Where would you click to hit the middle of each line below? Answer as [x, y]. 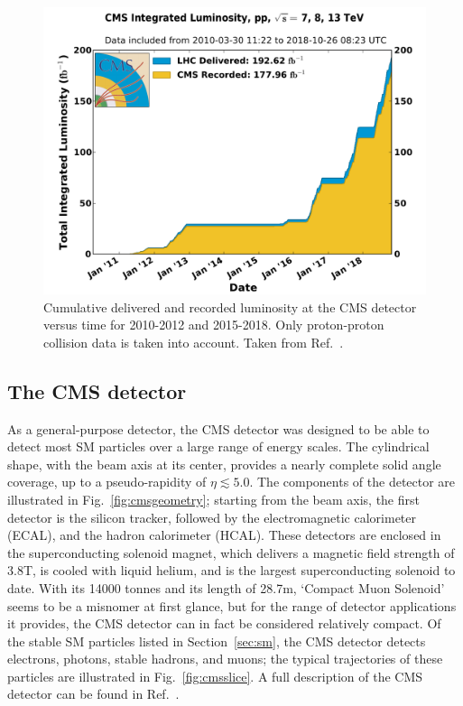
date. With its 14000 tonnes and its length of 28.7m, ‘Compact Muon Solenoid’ [226, 587]
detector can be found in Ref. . [93, 694]
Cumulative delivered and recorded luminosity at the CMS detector [230, 307]
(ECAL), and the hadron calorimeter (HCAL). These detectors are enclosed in [224, 535]
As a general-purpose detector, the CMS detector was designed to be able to [218, 428]
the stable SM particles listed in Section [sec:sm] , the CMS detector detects [217, 641]
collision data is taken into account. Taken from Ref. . [194, 342]
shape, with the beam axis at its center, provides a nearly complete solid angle [224, 464]
